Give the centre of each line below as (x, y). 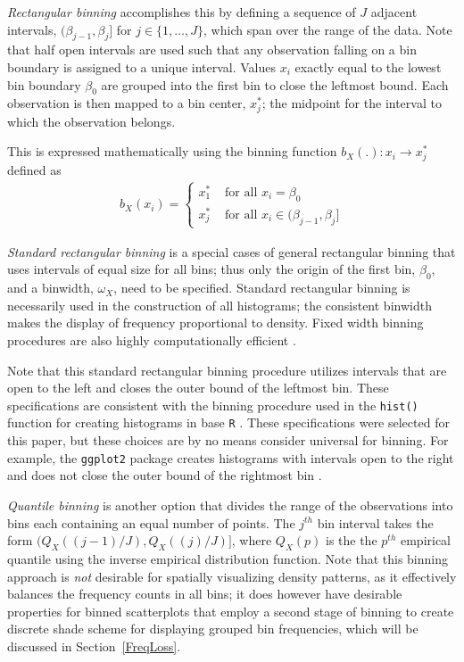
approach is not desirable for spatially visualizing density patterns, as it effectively (232, 576)
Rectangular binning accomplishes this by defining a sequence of (182, 12)
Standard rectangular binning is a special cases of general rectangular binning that (232, 251)
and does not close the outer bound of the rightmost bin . (165, 475)
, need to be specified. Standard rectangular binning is (262, 288)
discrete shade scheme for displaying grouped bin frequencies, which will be (213, 629)
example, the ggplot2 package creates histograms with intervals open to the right (231, 457)
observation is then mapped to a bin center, (127, 103)
